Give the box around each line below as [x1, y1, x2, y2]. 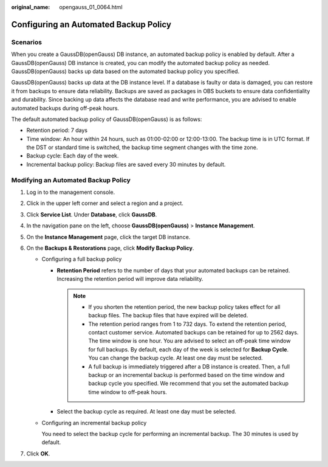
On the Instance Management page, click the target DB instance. [26, 233, 191, 240]
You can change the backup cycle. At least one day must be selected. [88, 355, 263, 362]
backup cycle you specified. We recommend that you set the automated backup [88, 380, 289, 387]
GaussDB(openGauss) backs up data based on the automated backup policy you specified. [11, 67, 240, 75]
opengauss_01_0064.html [59, 4, 123, 10]
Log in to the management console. [26, 189, 115, 196]
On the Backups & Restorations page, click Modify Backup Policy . [26, 244, 194, 252]
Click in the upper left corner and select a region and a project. [26, 199, 183, 207]
